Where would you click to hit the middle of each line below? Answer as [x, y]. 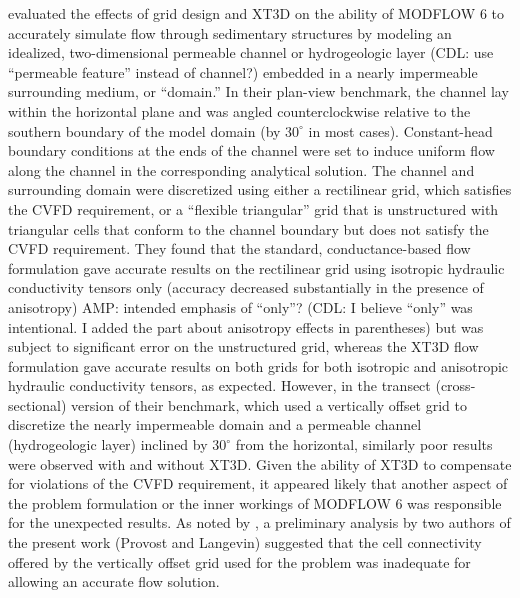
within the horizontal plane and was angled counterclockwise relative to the [239, 110]
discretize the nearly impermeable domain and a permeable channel [215, 424]
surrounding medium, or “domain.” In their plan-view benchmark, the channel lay [258, 91]
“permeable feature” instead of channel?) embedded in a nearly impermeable [243, 71]
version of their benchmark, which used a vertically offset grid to [269, 404]
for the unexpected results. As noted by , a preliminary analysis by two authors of [259, 522]
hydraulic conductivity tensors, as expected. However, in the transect [219, 385]
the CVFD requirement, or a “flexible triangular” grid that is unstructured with [253, 208]
